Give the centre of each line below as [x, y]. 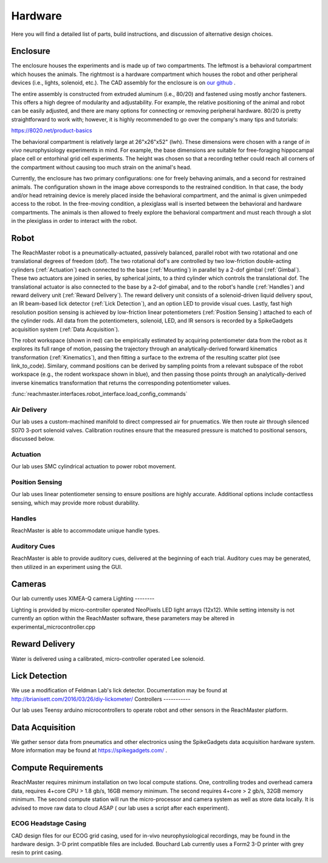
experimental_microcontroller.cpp [53, 627]
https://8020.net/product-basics [52, 131]
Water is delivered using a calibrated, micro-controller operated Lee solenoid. [108, 658]
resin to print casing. [37, 853]
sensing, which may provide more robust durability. [75, 503]
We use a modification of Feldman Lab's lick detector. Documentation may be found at [119, 691]
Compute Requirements [57, 768]
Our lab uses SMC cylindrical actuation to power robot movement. [94, 466]
